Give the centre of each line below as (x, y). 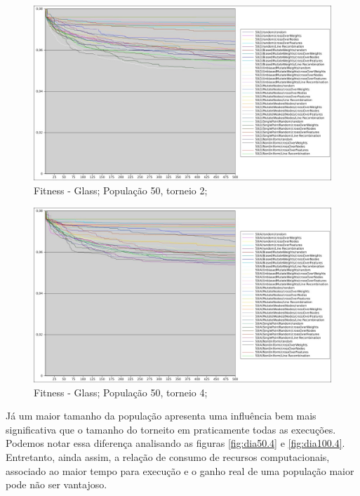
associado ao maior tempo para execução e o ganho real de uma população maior (180, 470)
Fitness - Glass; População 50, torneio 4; (121, 392)
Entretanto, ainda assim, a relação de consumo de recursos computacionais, (168, 456)
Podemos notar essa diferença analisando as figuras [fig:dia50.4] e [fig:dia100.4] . (175, 443)
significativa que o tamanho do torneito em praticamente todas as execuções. (171, 429)
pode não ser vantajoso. (56, 484)
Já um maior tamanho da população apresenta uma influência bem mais (161, 416)
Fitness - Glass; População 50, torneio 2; (121, 190)
